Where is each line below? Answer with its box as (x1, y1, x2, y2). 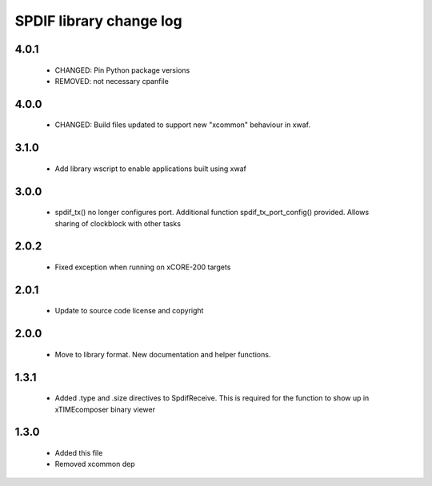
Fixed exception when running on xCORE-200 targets (54, 262, 231, 272)
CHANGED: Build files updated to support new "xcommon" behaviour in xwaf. (54, 120, 311, 129)
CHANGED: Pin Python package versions (54, 65, 190, 75)
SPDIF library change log (14, 12, 183, 30)
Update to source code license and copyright (54, 306, 204, 316)
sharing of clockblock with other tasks (54, 218, 182, 228)
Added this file (54, 448, 103, 457)
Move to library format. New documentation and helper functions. (54, 349, 271, 359)
